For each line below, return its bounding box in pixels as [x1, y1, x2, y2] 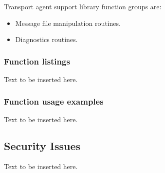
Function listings [4, 55, 70, 67]
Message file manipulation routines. [15, 18, 121, 28]
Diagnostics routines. [15, 34, 78, 44]
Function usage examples [4, 95, 104, 107]
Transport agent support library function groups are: [4, 1, 162, 11]
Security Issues [4, 138, 81, 153]
